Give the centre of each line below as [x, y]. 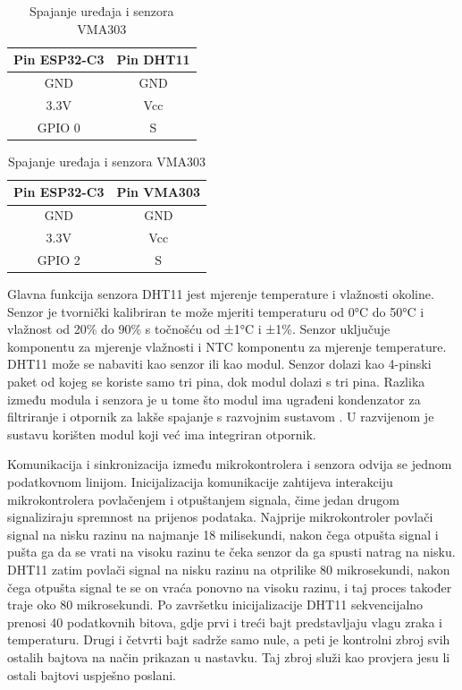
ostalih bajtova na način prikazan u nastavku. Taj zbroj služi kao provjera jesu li [229, 656]
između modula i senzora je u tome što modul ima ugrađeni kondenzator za [214, 399]
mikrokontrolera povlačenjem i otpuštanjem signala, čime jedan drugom [203, 499]
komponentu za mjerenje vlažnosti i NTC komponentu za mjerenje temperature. [227, 346]
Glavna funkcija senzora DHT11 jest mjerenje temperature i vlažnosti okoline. [221, 294]
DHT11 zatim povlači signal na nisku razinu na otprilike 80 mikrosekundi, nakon [229, 569]
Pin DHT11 [153, 60]
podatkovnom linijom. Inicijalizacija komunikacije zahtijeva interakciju [200, 481]
